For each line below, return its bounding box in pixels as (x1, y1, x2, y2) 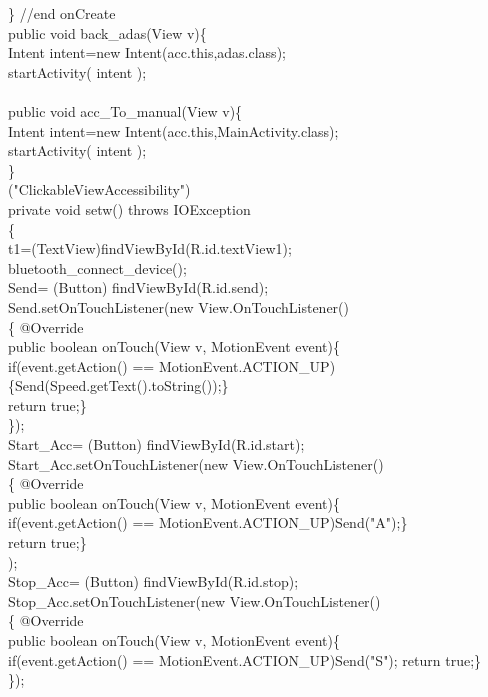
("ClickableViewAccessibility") (8, 179, 191, 200)
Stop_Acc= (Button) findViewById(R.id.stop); (8, 571, 299, 592)
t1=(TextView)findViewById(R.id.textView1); (8, 238, 292, 259)
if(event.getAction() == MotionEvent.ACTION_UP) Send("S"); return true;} (8, 649, 482, 670)
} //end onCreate (8, 3, 116, 23)
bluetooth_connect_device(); (8, 257, 187, 278)
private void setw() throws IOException (8, 198, 251, 219)
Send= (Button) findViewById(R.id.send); (8, 277, 269, 298)
